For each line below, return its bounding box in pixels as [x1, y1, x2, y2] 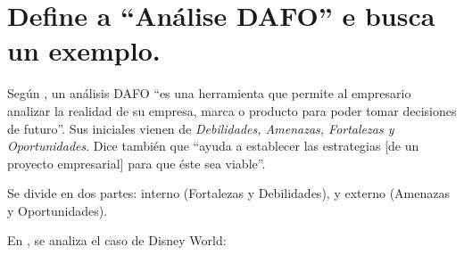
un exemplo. [7, 32, 161, 69]
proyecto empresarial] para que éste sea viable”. [7, 153, 266, 172]
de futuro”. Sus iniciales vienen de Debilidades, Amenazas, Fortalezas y [7, 119, 394, 137]
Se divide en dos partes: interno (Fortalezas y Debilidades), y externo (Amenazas [7, 184, 450, 202]
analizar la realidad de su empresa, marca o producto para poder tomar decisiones [7, 101, 457, 119]
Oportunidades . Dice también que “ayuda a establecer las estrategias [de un [7, 136, 419, 155]
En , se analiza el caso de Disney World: [7, 231, 227, 250]
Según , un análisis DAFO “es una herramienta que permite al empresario [7, 84, 411, 103]
